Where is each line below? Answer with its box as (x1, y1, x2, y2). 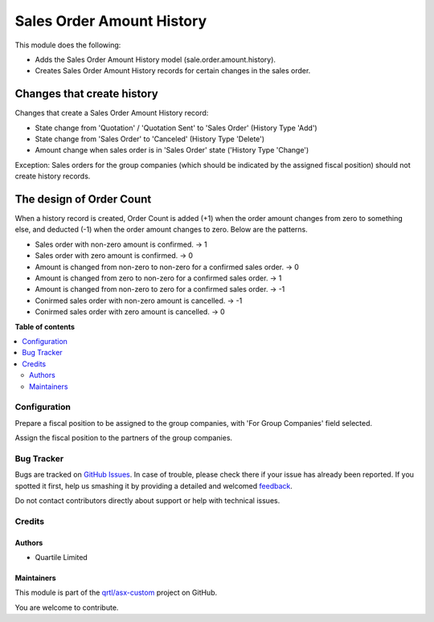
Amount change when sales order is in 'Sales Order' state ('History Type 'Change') (35, 145, 309, 155)
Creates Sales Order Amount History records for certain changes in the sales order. (35, 66, 311, 76)
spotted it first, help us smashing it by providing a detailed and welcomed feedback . (14, 481, 293, 490)
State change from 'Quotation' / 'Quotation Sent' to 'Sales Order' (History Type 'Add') (35, 123, 317, 133)
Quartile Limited (35, 552, 88, 562)
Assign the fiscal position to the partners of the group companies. (14, 433, 233, 443)
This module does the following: (14, 40, 121, 50)
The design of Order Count (14, 193, 152, 206)
